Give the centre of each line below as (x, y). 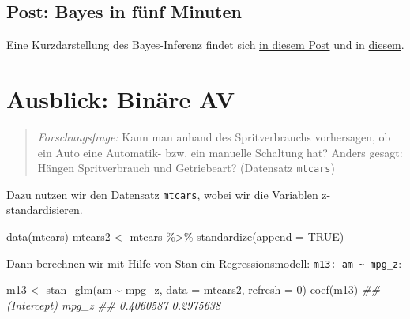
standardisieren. (45, 210)
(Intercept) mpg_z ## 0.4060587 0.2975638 (114, 304)
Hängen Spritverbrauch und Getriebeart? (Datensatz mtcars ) (186, 168)
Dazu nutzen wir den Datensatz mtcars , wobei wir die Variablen (162, 194)
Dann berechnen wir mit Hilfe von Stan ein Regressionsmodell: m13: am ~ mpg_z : (204, 263)
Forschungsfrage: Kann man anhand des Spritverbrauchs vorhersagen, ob (214, 136)
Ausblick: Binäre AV (121, 98)
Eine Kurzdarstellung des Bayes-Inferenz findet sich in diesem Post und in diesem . (205, 45)
